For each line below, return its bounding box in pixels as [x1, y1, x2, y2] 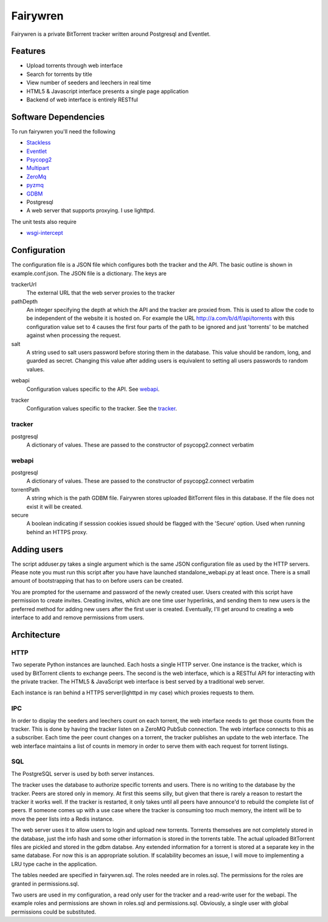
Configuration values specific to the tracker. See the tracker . [26, 405, 177, 412]
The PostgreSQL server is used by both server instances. [11, 770, 155, 777]
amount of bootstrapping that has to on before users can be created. [11, 577, 183, 585]
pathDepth [11, 297, 38, 305]
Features [11, 46, 46, 56]
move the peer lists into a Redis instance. [11, 815, 114, 822]
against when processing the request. [26, 331, 121, 339]
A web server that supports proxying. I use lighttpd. [26, 207, 155, 214]
